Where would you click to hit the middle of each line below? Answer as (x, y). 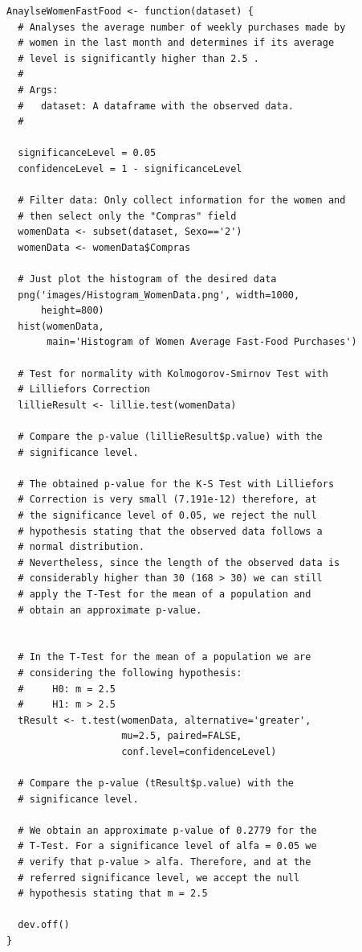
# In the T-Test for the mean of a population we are (165, 657)
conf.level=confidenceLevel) (199, 751)
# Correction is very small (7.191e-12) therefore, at (167, 500)
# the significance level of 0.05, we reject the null (167, 515)
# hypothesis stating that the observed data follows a (170, 531)
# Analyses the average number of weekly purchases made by (182, 27)
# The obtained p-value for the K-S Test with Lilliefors (176, 484)
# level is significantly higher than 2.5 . (138, 58)
